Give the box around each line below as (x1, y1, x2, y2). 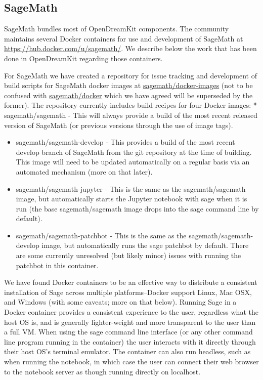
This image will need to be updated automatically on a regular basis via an (16, 156, 250, 167)
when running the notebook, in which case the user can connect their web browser (4, 356, 259, 367)
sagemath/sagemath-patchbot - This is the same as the (16, 230, 187, 240)
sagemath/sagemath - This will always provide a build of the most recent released (4, 109, 258, 120)
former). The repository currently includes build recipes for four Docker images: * (4, 100, 257, 110)
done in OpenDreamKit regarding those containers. (4, 53, 163, 63)
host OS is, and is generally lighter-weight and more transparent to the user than (4, 316, 256, 327)
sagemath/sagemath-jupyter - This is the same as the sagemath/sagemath (16, 183, 246, 194)
